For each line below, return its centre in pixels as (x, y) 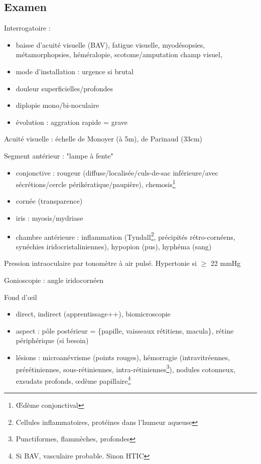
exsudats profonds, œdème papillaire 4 (73, 380)
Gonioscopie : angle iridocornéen (54, 280)
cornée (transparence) (49, 201)
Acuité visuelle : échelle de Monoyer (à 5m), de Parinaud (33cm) (103, 139)
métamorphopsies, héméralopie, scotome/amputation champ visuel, (119, 54)
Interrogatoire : (27, 28)
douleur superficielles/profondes (64, 88)
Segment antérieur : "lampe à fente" (59, 155)
